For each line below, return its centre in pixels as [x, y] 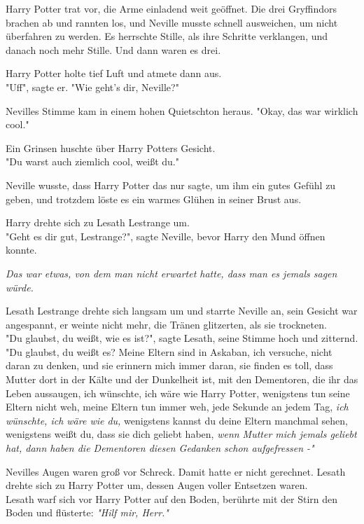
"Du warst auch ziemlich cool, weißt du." [92, 161]
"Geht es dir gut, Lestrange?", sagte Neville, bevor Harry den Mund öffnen [166, 236]
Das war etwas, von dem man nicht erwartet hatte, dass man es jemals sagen [171, 273]
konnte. [21, 250]
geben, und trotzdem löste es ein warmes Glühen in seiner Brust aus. [154, 199]
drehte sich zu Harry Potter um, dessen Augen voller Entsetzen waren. [157, 485]
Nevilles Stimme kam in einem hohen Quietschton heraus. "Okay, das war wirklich [182, 110]
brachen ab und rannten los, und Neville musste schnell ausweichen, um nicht [172, 22]
